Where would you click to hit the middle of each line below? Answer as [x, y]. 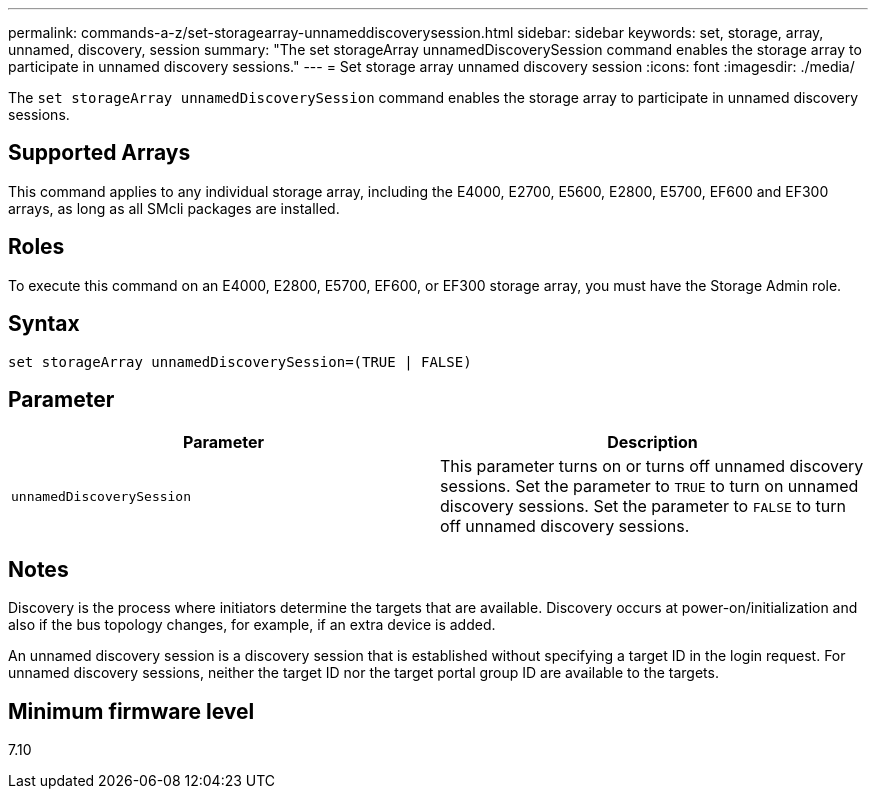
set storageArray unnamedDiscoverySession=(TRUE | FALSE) [240, 361]
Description [652, 442]
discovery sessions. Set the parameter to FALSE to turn [643, 506]
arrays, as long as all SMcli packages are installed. [174, 208]
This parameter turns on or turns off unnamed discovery [652, 466]
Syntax [44, 324]
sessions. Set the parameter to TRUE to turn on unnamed [649, 486]
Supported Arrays [99, 153]
